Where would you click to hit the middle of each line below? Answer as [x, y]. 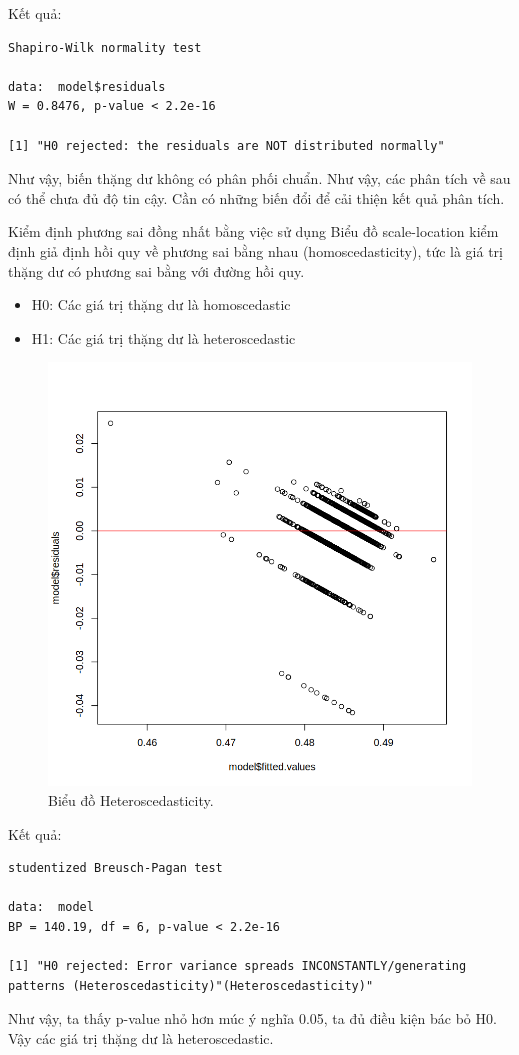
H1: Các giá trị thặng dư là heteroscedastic [163, 337]
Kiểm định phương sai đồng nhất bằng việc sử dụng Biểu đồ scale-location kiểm [253, 231]
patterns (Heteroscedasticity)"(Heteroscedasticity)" [191, 985]
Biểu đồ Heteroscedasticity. [131, 799]
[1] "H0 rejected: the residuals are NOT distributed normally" [226, 145]
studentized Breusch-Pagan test [115, 868]
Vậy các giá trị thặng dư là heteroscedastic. [141, 1037]
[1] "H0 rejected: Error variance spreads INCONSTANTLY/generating [237, 966]
